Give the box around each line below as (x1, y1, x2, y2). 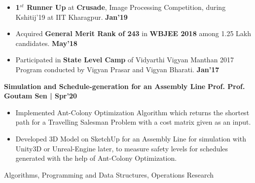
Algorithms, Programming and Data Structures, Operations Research (4, 169, 214, 180)
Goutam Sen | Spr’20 (4, 91, 77, 101)
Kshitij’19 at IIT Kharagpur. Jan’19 (15, 11, 128, 22)
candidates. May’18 (15, 38, 77, 48)
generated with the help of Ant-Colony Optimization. (15, 153, 177, 163)
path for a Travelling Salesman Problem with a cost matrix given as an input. (15, 117, 251, 127)
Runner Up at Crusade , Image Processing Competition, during (27, 2, 226, 12)
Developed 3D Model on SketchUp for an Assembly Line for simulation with (15, 133, 246, 143)
